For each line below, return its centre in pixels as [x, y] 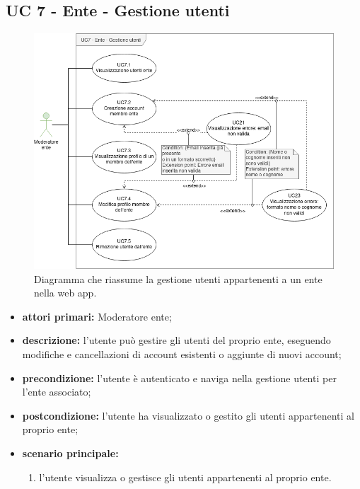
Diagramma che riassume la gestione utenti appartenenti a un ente [178, 278]
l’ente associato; [57, 392]
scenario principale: [70, 453]
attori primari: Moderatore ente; [97, 316]
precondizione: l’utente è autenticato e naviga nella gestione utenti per [179, 378]
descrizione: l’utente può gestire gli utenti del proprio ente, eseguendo [176, 340]
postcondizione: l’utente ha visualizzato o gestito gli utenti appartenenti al [188, 415]
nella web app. [65, 293]
